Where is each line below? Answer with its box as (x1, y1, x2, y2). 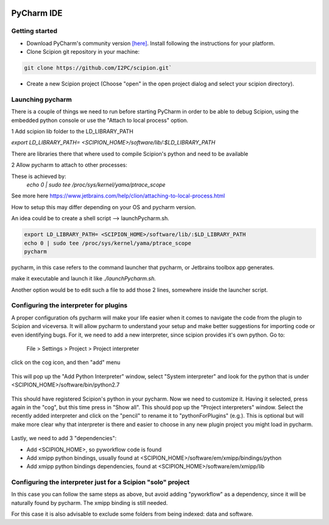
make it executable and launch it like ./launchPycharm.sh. (11, 275, 157, 282)
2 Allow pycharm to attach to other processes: (11, 162, 128, 169)
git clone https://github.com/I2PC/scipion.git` (24, 65, 172, 71)
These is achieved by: (11, 173, 66, 180)
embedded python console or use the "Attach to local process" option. (11, 116, 189, 124)
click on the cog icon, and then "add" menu (11, 359, 121, 366)
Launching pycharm (11, 95, 73, 104)
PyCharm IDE (11, 8, 63, 18)
